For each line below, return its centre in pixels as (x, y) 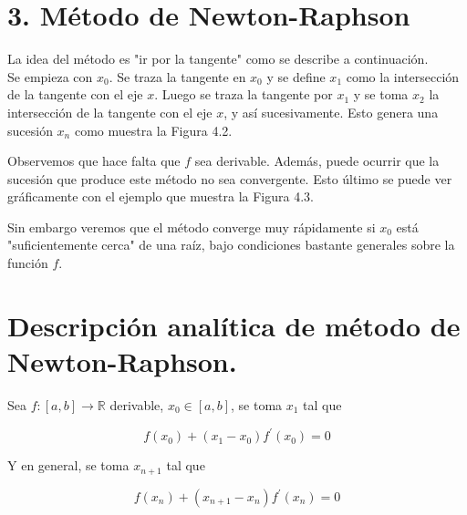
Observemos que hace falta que (94, 161)
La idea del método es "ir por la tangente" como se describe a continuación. (218, 59)
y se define (296, 76)
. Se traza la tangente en (177, 76)
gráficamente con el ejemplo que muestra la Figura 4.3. (161, 196)
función (28, 263)
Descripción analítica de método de (234, 325)
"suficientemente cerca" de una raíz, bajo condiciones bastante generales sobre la (231, 245)
